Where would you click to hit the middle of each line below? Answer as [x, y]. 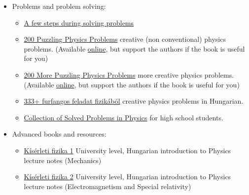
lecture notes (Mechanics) [63, 160]
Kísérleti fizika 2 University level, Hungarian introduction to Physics [127, 177]
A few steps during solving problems [79, 22]
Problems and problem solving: [59, 6]
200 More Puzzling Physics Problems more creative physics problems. [129, 74]
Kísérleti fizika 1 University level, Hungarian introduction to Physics [127, 150]
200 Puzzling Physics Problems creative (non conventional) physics [125, 39]
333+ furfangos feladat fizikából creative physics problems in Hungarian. [134, 101]
